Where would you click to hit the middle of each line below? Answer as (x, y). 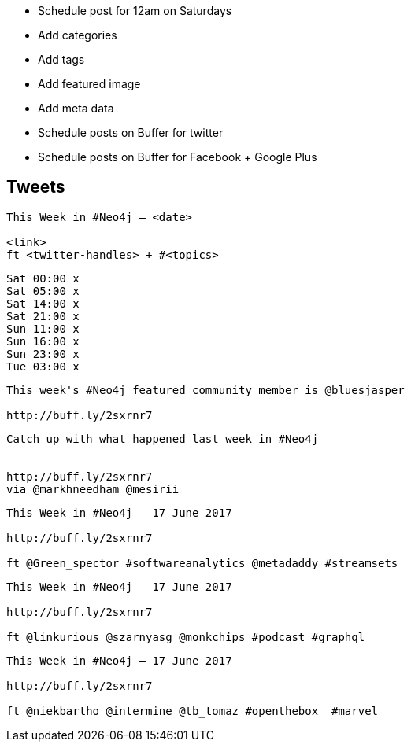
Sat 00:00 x (43, 278)
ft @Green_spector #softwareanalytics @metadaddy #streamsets (202, 563)
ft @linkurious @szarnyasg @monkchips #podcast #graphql (186, 637)
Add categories (78, 35)
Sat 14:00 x (43, 303)
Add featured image (89, 84)
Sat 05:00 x (43, 291)
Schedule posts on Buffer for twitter (131, 133)
